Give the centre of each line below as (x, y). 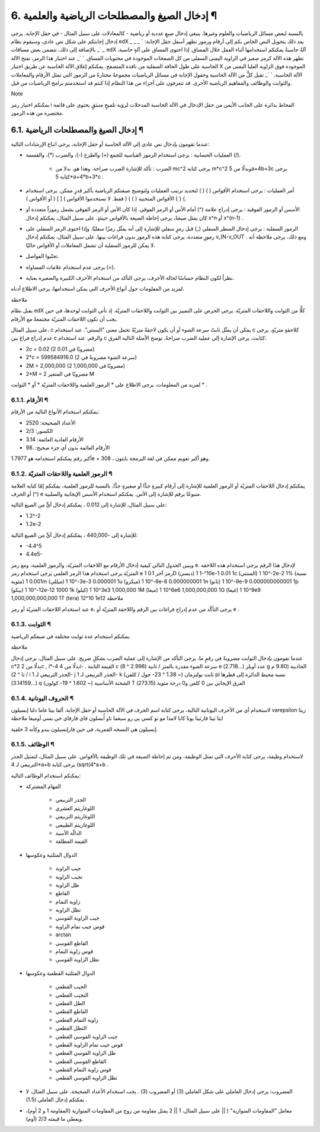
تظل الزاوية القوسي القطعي (87, 1078)
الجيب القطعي (71, 987)
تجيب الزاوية (69, 876)
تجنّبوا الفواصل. (42, 256)
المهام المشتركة (44, 786)
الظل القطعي (70, 1003)
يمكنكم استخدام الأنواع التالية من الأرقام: (55, 412)
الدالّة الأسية (69, 833)
